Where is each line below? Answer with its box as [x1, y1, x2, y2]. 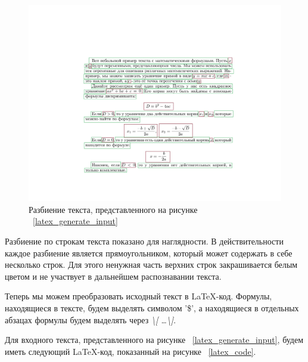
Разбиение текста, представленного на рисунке [29, 203, 198, 215]
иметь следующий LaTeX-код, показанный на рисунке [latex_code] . [5, 345, 256, 357]
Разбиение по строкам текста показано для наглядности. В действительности [5, 234, 284, 247]
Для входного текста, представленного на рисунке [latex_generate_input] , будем [5, 333, 304, 346]
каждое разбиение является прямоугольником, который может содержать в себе [5, 246, 293, 259]
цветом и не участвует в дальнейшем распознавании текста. [5, 270, 222, 282]
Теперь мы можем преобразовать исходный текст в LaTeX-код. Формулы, [5, 290, 272, 302]
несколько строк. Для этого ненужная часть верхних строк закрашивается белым [5, 258, 298, 271]
